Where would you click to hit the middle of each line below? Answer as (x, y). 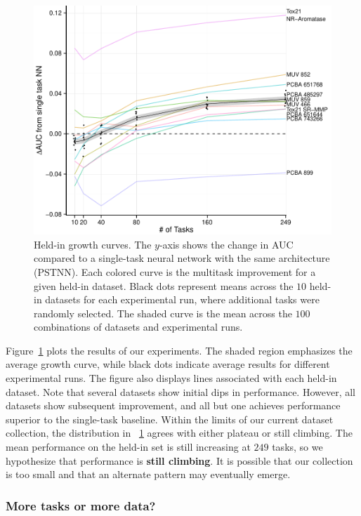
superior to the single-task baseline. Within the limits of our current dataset (170, 419)
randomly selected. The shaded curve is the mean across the (163, 313)
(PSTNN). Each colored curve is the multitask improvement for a (175, 271)
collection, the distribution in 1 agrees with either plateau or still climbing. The (179, 433)
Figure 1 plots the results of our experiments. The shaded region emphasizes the (179, 350)
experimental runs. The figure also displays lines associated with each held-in (171, 378)
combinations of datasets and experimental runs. (138, 327)
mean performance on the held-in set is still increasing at (128, 447)
